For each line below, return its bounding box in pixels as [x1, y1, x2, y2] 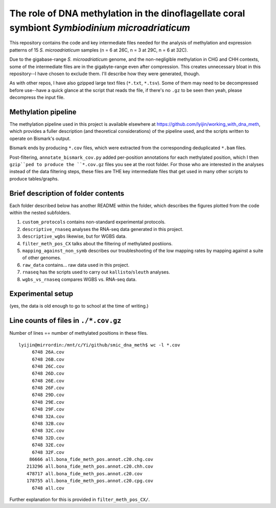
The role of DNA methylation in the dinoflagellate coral [9, 8, 245, 19]
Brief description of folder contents [9, 189, 125, 198]
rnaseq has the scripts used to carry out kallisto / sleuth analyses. [22, 269, 170, 275]
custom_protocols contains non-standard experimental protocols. [22, 219, 166, 225]
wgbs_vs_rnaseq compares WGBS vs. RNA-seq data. [22, 276, 137, 282]
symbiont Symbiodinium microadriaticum [9, 22, 190, 33]
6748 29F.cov [32, 406, 65, 412]
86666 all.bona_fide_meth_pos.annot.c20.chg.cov [29, 456, 153, 462]
